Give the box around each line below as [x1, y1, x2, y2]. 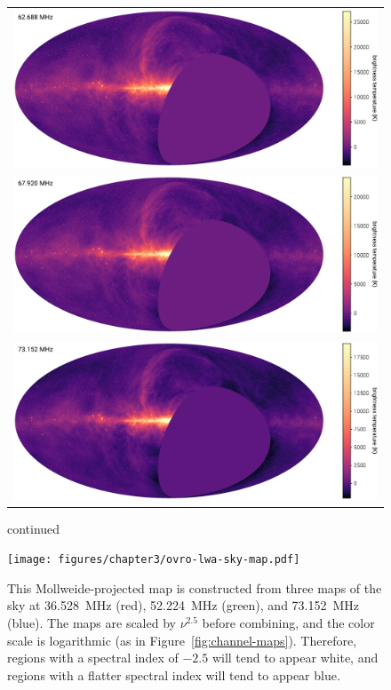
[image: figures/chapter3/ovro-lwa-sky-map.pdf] [7, 553, 300, 567]
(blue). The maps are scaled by [7, 614, 176, 632]
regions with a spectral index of [7, 648, 179, 667]
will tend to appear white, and [211, 648, 379, 667]
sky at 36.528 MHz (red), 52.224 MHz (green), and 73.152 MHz [7, 596, 360, 615]
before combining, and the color [202, 614, 375, 632]
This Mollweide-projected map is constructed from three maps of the [7, 578, 382, 597]
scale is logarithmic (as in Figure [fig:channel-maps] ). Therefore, [7, 631, 357, 649]
